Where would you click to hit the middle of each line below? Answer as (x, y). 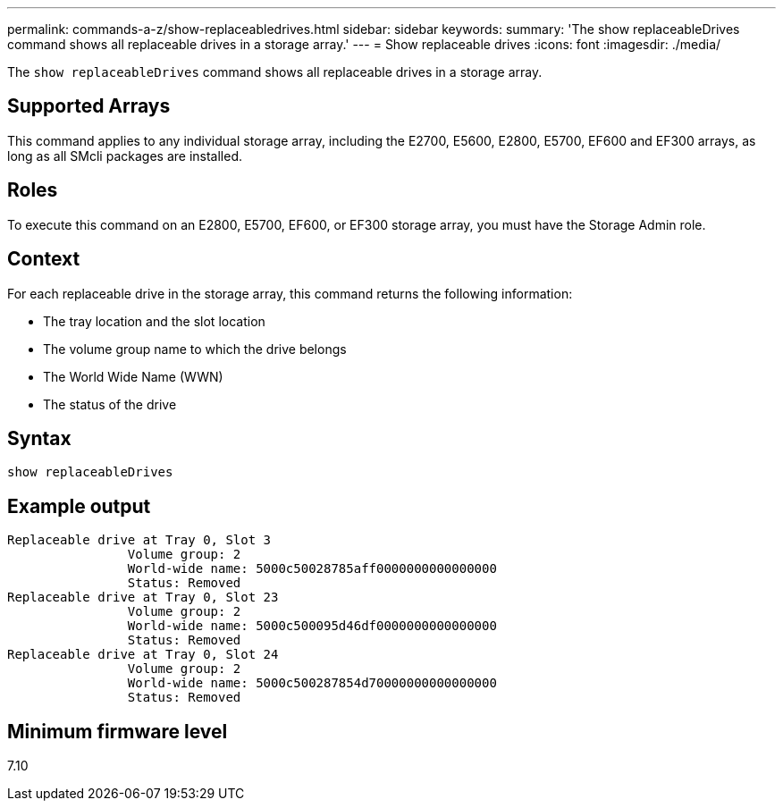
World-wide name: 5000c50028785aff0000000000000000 (312, 569)
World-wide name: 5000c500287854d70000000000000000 (312, 683)
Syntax (39, 438)
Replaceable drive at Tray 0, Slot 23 (143, 598)
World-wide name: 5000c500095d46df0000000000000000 (312, 626)
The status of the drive (110, 404)
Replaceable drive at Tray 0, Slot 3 (139, 540)
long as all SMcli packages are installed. (125, 156)
